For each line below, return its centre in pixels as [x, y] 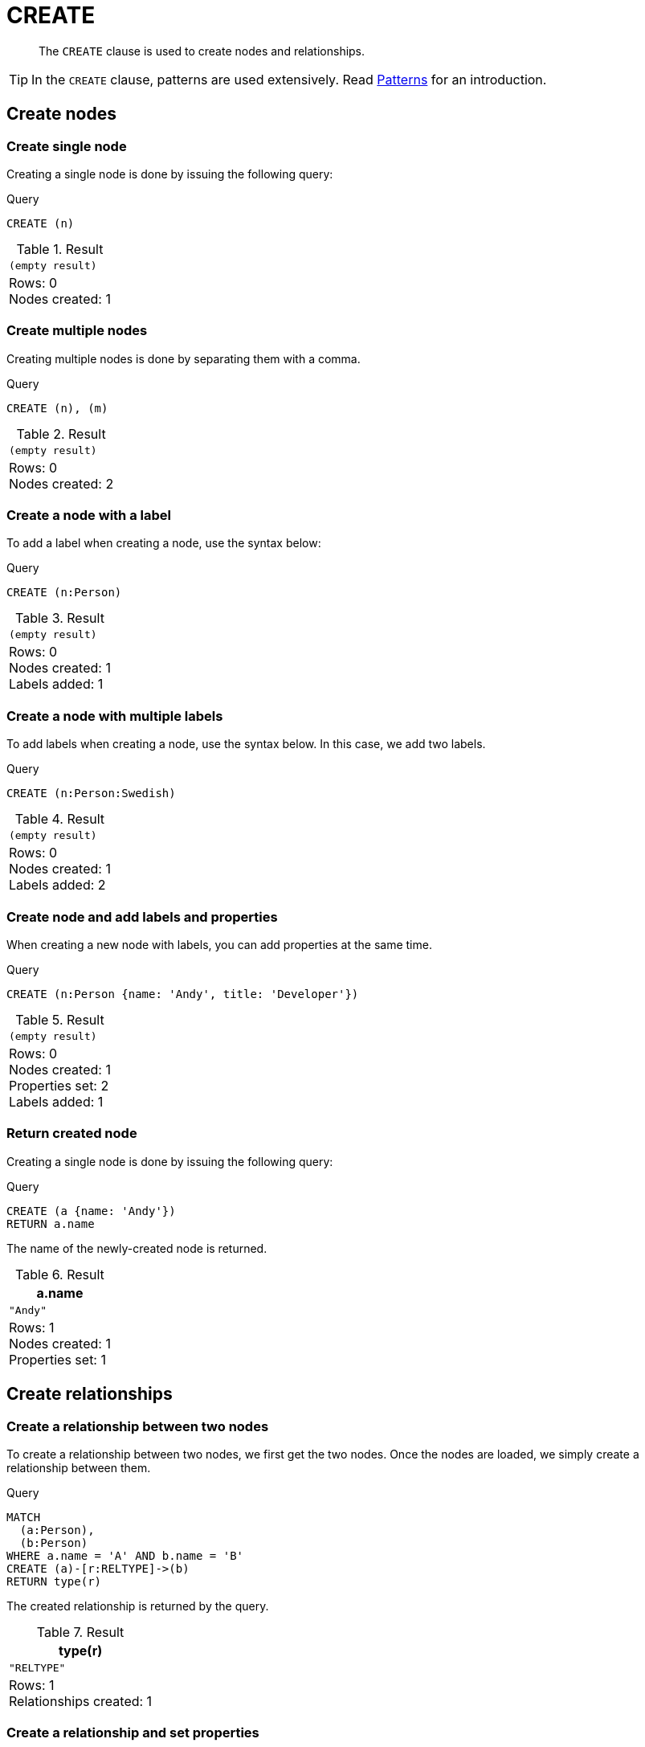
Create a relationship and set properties [133, 1733]
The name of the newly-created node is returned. [137, 1248]
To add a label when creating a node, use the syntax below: [164, 543]
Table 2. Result [61, 434]
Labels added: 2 [57, 885]
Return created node [72, 1133]
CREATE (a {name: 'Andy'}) [91, 1211]
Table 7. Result [80, 1632]
